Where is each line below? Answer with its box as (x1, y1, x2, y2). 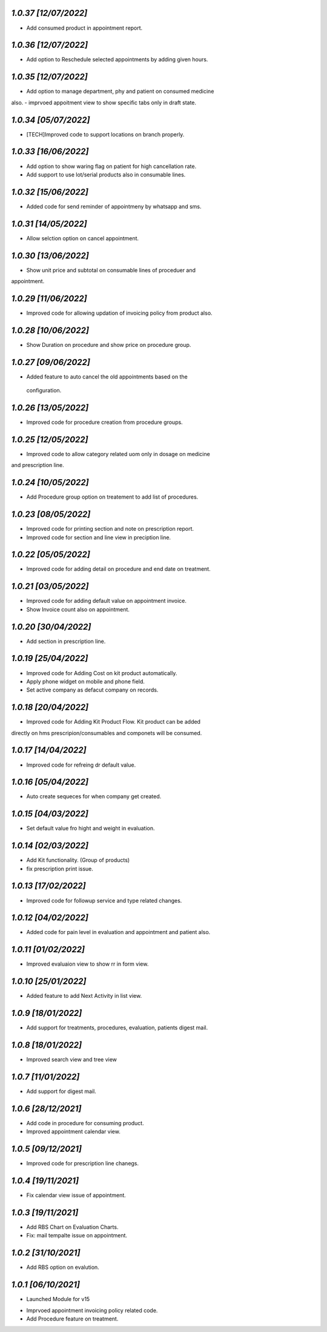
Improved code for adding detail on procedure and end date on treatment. (26, 565, 211, 573)
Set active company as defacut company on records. (26, 686, 159, 694)
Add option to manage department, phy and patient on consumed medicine (26, 88, 214, 95)
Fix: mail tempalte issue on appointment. (26, 1232, 127, 1239)
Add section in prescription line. (26, 637, 106, 645)
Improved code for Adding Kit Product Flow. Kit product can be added (26, 718, 201, 725)
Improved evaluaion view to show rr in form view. (26, 960, 149, 967)
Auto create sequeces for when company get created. (26, 793, 162, 800)
